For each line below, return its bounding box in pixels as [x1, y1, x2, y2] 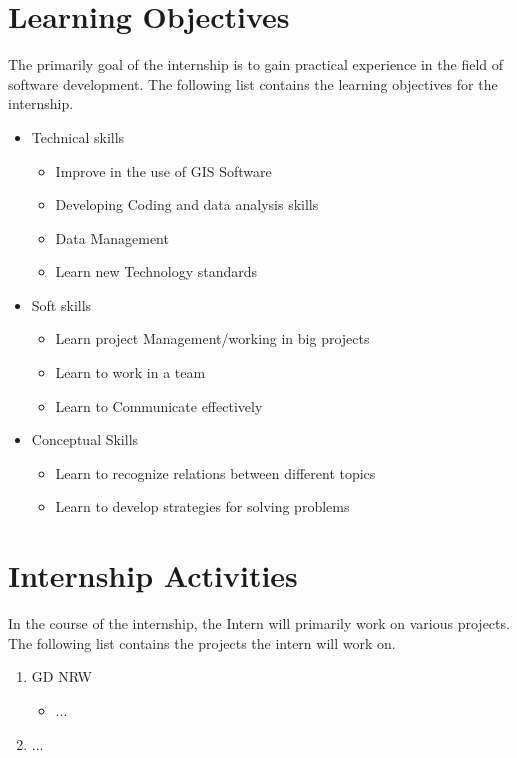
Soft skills [31, 294, 92, 315]
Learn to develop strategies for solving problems [55, 496, 350, 517]
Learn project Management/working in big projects [55, 328, 370, 349]
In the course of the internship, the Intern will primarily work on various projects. [8, 613, 510, 634]
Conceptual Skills [31, 429, 139, 450]
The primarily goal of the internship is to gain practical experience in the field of [8, 54, 504, 75]
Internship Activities [8, 555, 298, 596]
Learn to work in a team [55, 362, 206, 383]
